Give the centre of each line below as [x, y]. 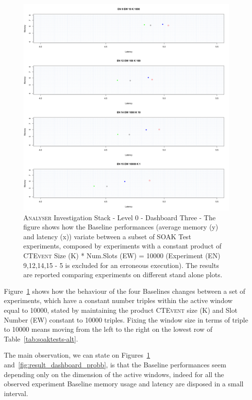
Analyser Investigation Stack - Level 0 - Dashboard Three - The [119, 217]
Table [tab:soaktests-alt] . [41, 338]
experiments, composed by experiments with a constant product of [122, 246]
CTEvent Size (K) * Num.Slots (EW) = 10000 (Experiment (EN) [122, 255]
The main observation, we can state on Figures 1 [77, 355]
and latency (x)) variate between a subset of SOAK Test [107, 236]
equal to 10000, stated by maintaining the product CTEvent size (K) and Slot [121, 310]
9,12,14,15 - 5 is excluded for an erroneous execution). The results [121, 265]
